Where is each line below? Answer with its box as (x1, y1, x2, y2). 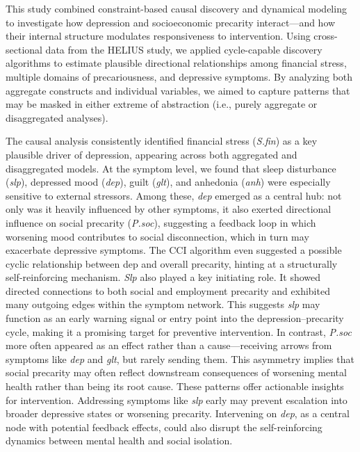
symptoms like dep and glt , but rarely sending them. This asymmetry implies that (6, 351, 354, 366)
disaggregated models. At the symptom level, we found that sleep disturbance (6, 161, 336, 175)
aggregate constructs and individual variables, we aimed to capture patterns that (6, 83, 350, 97)
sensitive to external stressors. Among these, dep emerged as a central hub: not (6, 188, 342, 202)
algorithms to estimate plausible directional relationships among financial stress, (6, 56, 347, 70)
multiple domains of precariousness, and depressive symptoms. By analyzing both (6, 69, 353, 83)
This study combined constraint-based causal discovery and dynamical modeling (6, 1, 347, 15)
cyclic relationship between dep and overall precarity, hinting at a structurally (6, 256, 338, 271)
